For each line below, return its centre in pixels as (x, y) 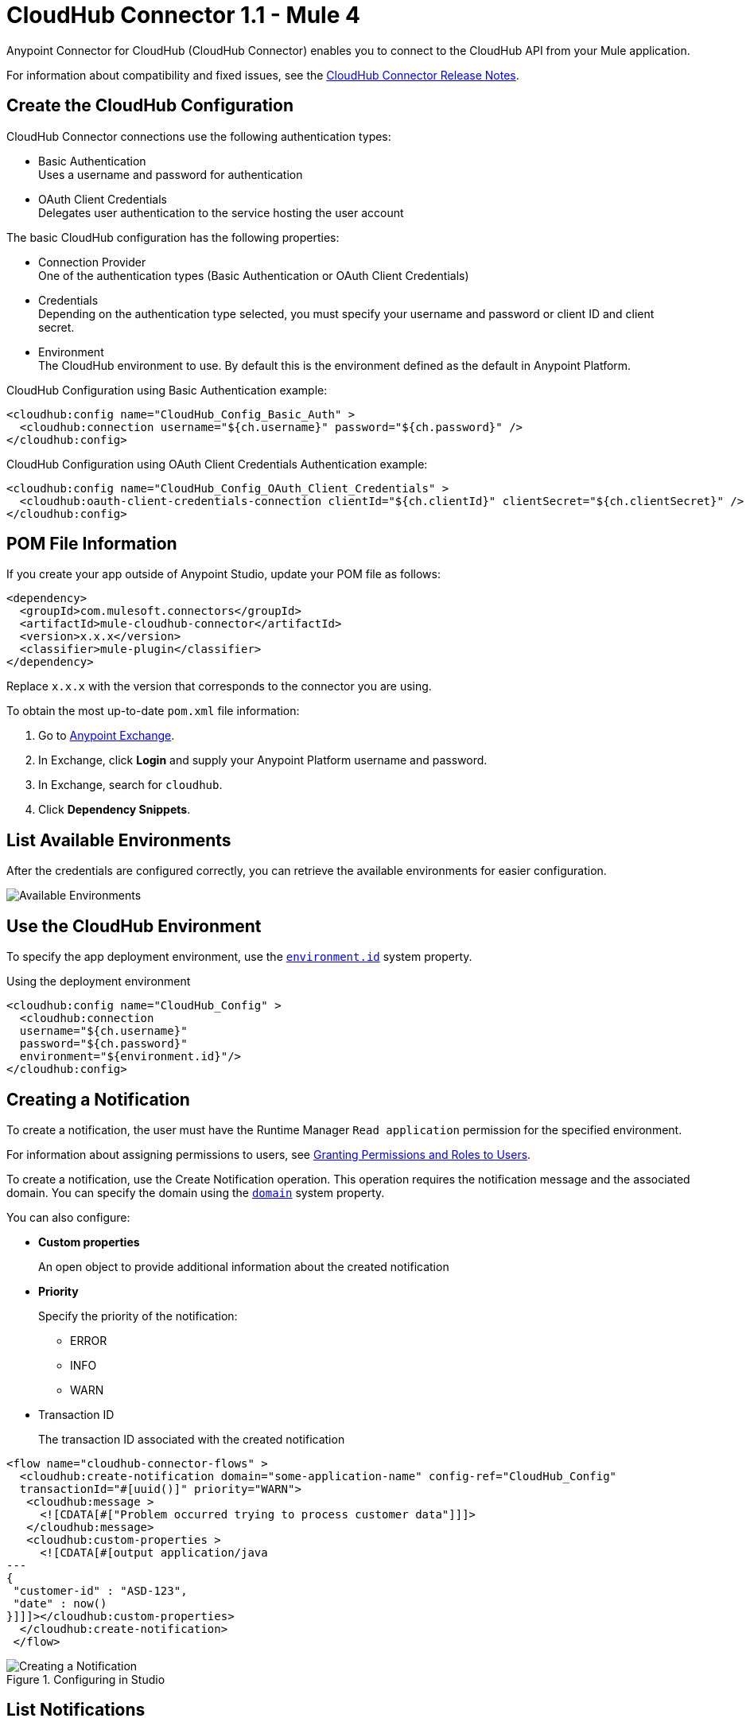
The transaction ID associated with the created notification (192, 1439)
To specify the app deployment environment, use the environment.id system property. (239, 957)
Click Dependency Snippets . (115, 810)
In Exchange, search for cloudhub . (130, 785)
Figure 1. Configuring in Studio (86, 1679)
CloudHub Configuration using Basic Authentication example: (167, 390)
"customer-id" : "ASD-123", (100, 1590)
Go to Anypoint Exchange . (107, 736)
